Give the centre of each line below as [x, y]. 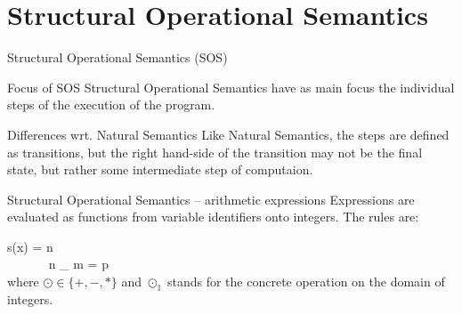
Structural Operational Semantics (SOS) [118, 57]
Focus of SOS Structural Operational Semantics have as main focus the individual [231, 87]
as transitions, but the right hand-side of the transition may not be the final [215, 152]
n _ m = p [78, 264]
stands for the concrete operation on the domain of [306, 282]
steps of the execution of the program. [111, 105]
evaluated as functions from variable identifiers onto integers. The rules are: [213, 217]
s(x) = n [30, 246]
